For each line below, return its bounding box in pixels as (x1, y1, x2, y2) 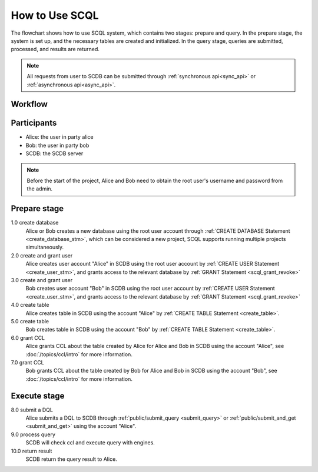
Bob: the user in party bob (25, 142, 90, 149)
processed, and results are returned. (11, 46, 100, 53)
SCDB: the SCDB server (25, 150, 84, 157)
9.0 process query (11, 431, 56, 438)
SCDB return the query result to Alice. (25, 456, 117, 463)
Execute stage (11, 391, 65, 401)
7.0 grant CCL (11, 359, 44, 366)
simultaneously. (25, 244, 64, 251)
